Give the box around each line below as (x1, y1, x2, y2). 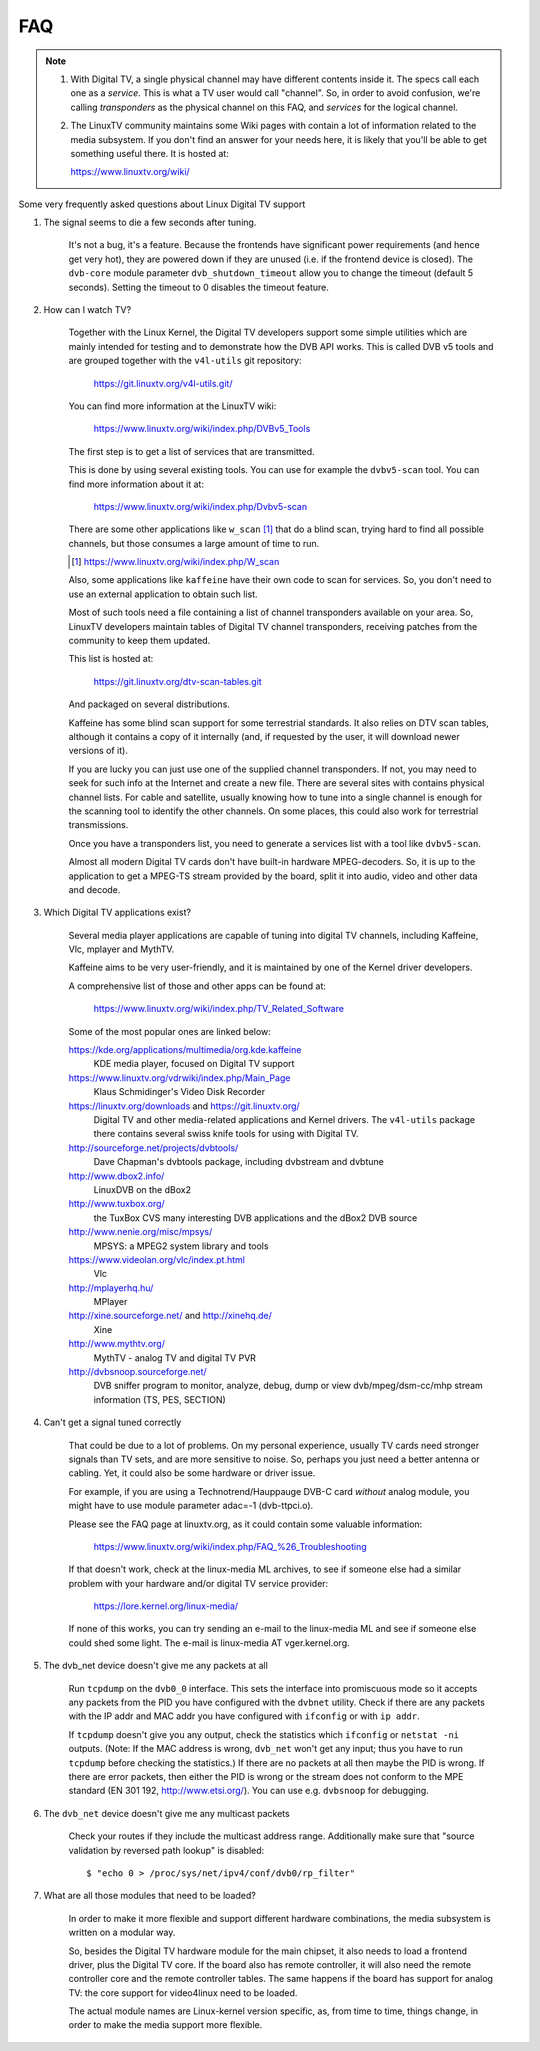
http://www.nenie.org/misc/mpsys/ (68, 1226, 213, 1238)
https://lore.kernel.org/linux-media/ (93, 1600, 239, 1612)
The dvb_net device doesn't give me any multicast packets (43, 1807, 290, 1819)
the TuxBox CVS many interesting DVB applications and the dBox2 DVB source (93, 1211, 418, 1224)
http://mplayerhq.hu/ (68, 1281, 154, 1294)
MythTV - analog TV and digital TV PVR (93, 1351, 257, 1364)
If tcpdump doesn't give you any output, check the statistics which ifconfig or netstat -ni (68, 1728, 460, 1740)
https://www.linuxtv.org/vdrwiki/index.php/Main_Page (68, 1071, 291, 1084)
